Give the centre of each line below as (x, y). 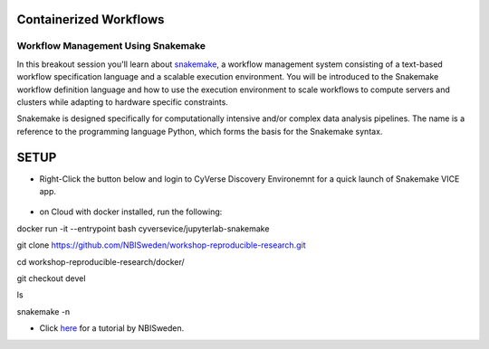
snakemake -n (43, 311)
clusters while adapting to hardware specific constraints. (122, 102)
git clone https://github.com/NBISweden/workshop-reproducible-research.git (161, 245)
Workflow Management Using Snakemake (111, 46)
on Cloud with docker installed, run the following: (131, 212)
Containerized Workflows (91, 19)
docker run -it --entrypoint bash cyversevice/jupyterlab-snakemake (143, 228)
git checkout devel (51, 278)
